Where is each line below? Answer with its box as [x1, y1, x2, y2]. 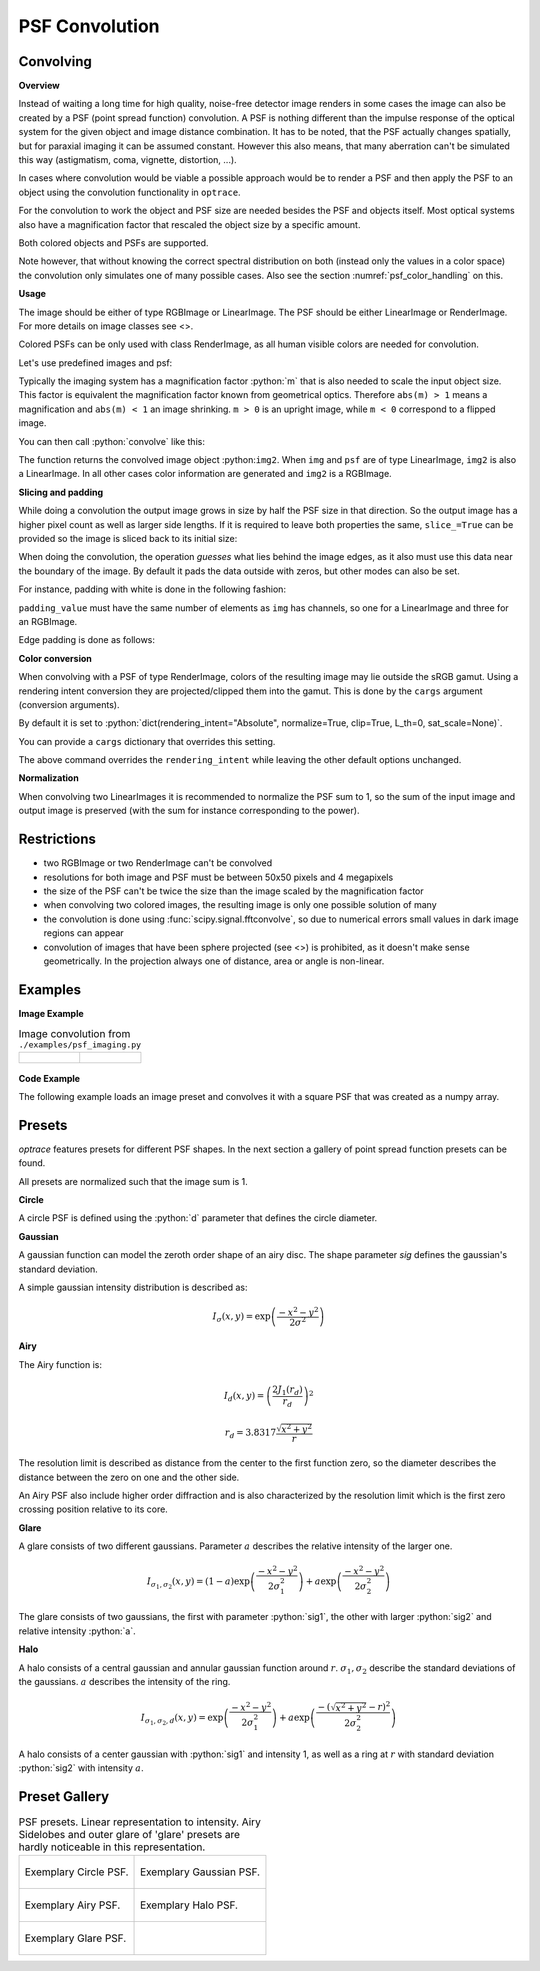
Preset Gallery [18, 1788, 110, 1805]
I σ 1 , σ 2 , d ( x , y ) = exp [140, 1712, 224, 1727]
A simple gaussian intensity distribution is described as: [18, 1281, 248, 1293]
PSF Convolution [18, 15, 160, 37]
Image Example [18, 1007, 84, 1019]
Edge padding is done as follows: [18, 634, 155, 646]
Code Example [18, 1072, 80, 1084]
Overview [18, 80, 60, 92]
